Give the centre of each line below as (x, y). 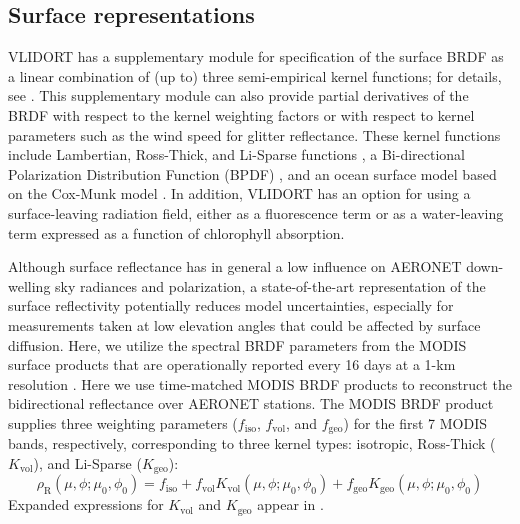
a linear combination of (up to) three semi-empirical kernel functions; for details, (255, 75)
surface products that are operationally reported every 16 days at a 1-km (232, 364)
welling (29, 285)
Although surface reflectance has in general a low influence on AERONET (235, 266)
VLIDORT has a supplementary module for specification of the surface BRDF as (256, 56)
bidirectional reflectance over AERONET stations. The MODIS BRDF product (251, 403)
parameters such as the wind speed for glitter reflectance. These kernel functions (254, 134)
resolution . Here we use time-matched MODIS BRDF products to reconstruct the (260, 383)
